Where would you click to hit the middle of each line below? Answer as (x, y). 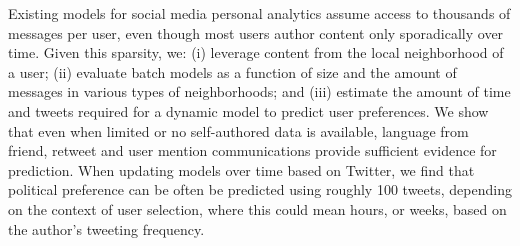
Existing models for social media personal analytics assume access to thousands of (259, 13)
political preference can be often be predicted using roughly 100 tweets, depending (260, 189)
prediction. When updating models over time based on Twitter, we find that (241, 169)
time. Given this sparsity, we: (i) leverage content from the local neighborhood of (256, 52)
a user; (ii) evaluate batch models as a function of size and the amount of (232, 71)
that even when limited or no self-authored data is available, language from (238, 130)
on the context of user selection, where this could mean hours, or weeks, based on (257, 208)
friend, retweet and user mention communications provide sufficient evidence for (252, 150)
